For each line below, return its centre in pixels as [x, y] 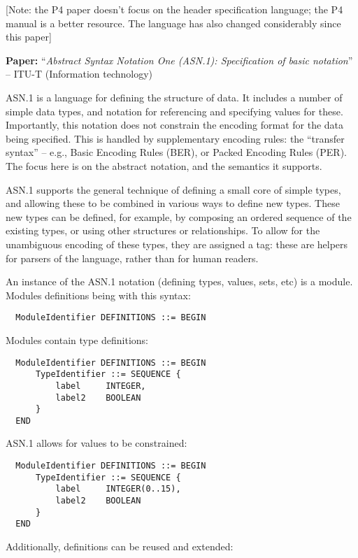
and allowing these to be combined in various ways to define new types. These [173, 203]
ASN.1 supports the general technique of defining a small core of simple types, [173, 189]
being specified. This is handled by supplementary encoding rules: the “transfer [175, 138]
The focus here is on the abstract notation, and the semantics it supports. [164, 165]
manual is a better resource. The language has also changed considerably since [173, 23]
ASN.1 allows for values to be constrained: [96, 443]
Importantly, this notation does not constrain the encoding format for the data [175, 125]
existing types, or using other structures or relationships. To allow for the [163, 230]
